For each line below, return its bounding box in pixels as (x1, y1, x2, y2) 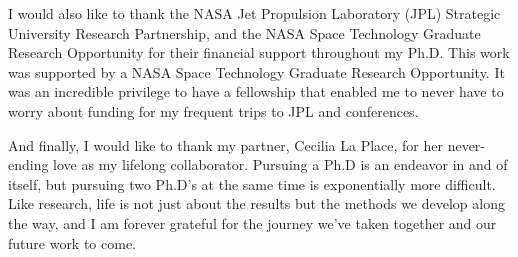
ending (8, 154, 49, 175)
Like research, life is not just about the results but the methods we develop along (8, 193, 505, 214)
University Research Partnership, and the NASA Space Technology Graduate (8, 22, 481, 43)
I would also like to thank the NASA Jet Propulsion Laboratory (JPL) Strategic (8, 3, 501, 23)
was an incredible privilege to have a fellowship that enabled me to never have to (8, 81, 504, 102)
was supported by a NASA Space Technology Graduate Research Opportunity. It (8, 61, 505, 82)
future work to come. (8, 232, 137, 253)
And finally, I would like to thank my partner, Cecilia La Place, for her (8, 134, 443, 155)
